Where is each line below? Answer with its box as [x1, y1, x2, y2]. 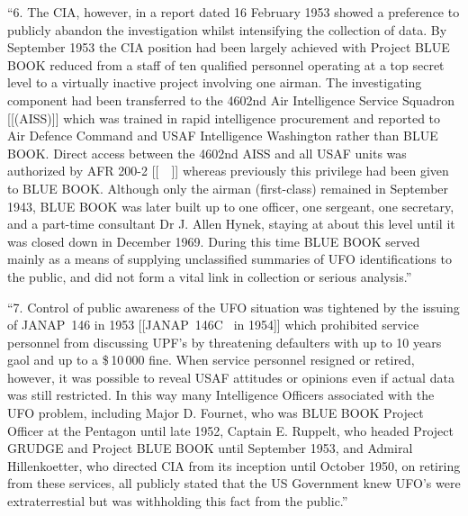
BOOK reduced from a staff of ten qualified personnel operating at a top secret [7, 55, 445, 74]
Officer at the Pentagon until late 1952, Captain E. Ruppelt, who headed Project [7, 421, 454, 439]
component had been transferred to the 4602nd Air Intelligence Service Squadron [7, 90, 454, 109]
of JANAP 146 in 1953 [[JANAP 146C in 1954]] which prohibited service [7, 315, 419, 334]
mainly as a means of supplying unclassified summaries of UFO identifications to [7, 249, 452, 268]
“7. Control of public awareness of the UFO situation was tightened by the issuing [7, 297, 460, 316]
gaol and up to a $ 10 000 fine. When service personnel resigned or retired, [7, 350, 415, 369]
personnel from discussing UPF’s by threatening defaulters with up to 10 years [7, 332, 442, 351]
